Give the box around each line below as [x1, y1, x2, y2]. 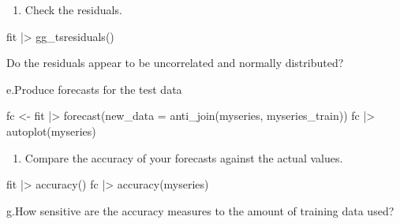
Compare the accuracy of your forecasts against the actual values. [24, 149, 343, 166]
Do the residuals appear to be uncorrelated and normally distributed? [6, 54, 344, 71]
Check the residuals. [24, 2, 122, 17]
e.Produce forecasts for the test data [6, 80, 182, 97]
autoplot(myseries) [6, 122, 96, 139]
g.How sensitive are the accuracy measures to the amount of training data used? [6, 202, 394, 218]
